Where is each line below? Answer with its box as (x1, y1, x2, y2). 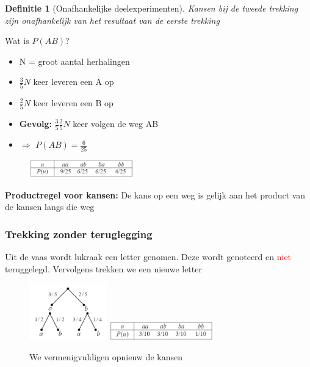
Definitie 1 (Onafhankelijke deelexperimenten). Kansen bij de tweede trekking (5, 2, 298, 14)
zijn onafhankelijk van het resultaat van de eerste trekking (5, 13, 220, 26)
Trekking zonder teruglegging (5, 226, 153, 241)
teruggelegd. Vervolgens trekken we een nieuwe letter (5, 262, 202, 275)
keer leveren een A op (33, 75, 114, 88)
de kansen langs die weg (5, 200, 95, 213)
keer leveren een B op (33, 96, 114, 109)
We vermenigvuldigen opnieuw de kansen (29, 351, 182, 363)
